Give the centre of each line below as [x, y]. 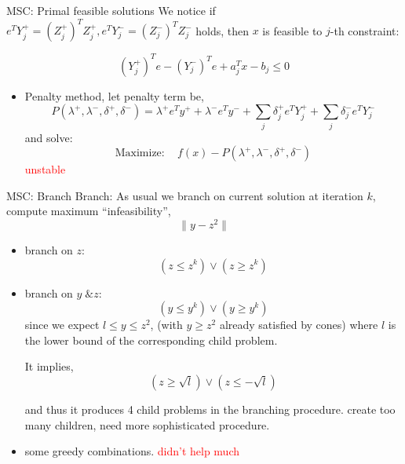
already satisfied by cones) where [299, 325]
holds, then [222, 30]
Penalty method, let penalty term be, [114, 95]
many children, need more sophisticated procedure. [147, 424]
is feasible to [292, 30]
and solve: [49, 137]
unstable [45, 169]
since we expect [62, 325]
